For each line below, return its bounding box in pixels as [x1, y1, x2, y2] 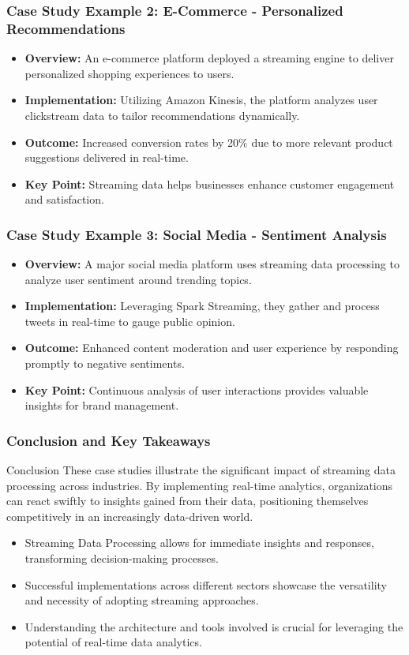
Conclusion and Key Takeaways [6, 430, 211, 450]
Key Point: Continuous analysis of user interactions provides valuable [24, 381, 369, 398]
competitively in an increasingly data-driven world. [6, 507, 253, 524]
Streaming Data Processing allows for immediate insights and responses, [24, 534, 374, 551]
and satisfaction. [24, 191, 104, 208]
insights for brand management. [24, 397, 179, 414]
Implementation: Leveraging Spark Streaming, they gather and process [24, 298, 380, 314]
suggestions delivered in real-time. [24, 149, 189, 166]
